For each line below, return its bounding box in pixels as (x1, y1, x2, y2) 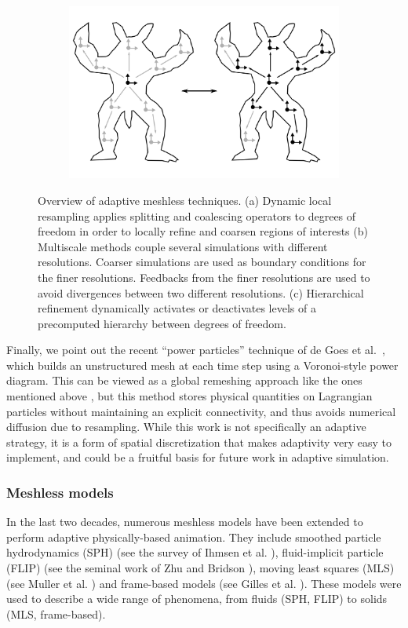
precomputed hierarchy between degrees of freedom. (38, 315, 286, 331)
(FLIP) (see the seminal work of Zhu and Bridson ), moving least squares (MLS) (6, 560, 395, 576)
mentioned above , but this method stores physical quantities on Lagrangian (6, 388, 373, 404)
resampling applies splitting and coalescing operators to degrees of (38, 207, 356, 224)
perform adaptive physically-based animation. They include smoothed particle (6, 528, 381, 545)
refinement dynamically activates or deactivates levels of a (38, 300, 316, 316)
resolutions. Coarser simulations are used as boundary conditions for (38, 254, 366, 270)
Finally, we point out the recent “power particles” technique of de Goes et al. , (6, 341, 385, 358)
